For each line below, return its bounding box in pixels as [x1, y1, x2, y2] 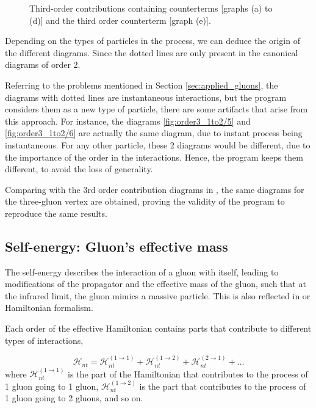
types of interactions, [5, 333, 84, 346]
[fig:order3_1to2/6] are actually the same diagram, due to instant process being [5, 126, 303, 139]
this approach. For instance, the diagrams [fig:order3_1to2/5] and [5, 114, 251, 127]
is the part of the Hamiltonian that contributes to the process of [68, 367, 308, 380]
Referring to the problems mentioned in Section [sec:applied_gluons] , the [5, 78, 278, 91]
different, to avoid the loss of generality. [5, 162, 153, 175]
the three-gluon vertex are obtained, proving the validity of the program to [5, 195, 285, 208]
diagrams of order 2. [5, 58, 81, 71]
